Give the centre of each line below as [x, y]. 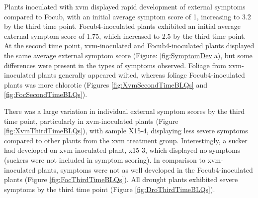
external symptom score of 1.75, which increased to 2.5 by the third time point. [125, 36]
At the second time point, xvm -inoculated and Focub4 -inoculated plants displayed [129, 46]
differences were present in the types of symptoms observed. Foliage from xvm [123, 65]
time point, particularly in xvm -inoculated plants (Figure [91, 121]
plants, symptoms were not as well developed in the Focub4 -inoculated [145, 169]
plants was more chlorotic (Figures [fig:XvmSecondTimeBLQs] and [106, 84]
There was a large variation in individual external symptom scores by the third [124, 111]
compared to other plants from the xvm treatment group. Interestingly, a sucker [126, 140]
